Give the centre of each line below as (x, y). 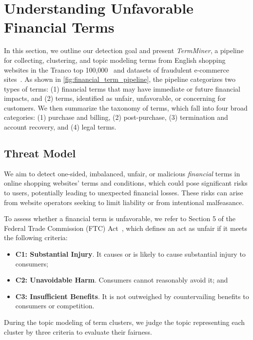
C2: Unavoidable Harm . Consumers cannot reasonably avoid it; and (122, 280)
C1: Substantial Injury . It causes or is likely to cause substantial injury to (130, 254)
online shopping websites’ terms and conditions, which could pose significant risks (126, 183)
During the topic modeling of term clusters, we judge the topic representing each (125, 322)
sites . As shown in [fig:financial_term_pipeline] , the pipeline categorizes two (120, 79)
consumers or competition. (55, 306)
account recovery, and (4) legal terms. (60, 127)
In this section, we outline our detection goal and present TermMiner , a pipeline (124, 50)
